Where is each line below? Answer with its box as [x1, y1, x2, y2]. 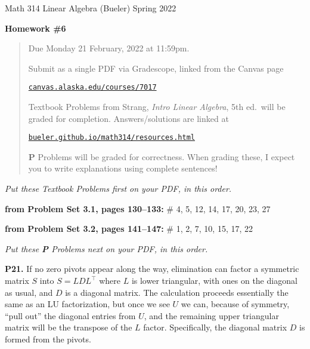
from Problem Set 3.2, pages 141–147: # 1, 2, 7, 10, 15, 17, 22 [5, 222, 253, 235]
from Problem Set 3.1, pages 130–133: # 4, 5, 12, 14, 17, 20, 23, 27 [5, 202, 271, 215]
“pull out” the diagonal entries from [5, 309, 136, 322]
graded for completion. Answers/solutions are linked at [28, 112, 229, 124]
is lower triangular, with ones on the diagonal [131, 274, 297, 287]
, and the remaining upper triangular [144, 309, 279, 322]
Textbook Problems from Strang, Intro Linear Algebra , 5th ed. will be [28, 100, 286, 113]
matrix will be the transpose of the [5, 321, 132, 333]
